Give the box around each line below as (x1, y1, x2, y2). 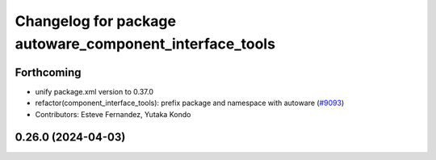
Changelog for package (15, 12, 177, 30)
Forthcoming (15, 65, 82, 79)
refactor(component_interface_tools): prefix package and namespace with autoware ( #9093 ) (35, 98, 345, 108)
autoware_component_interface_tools (15, 35, 276, 53)
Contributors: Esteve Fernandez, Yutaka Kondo (35, 109, 191, 119)
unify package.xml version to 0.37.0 (35, 86, 153, 96)
